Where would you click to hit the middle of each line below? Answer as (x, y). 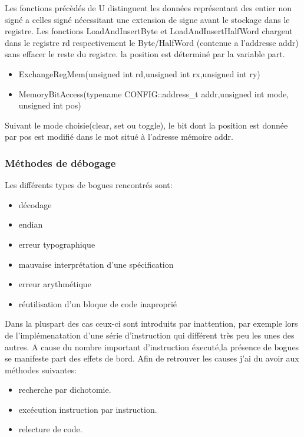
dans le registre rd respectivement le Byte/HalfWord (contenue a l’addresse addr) (152, 42)
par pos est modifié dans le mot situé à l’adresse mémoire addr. (119, 137)
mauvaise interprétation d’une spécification (96, 264)
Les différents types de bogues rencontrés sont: (89, 185)
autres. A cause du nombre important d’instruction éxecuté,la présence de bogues (152, 346)
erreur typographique (57, 244)
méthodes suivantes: (41, 369)
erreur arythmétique (55, 284)
